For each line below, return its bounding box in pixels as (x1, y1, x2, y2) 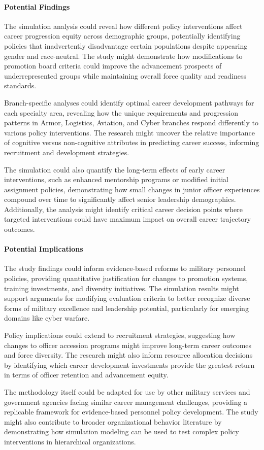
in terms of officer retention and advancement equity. (4, 369, 169, 380)
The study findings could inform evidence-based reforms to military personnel (4, 263, 246, 273)
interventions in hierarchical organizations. (4, 436, 136, 446)
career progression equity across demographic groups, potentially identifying (4, 30, 241, 41)
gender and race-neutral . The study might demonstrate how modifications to (4, 50, 243, 61)
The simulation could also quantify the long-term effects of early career (4, 164, 225, 175)
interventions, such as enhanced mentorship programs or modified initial (4, 174, 228, 185)
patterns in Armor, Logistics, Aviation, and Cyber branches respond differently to (4, 117, 259, 128)
